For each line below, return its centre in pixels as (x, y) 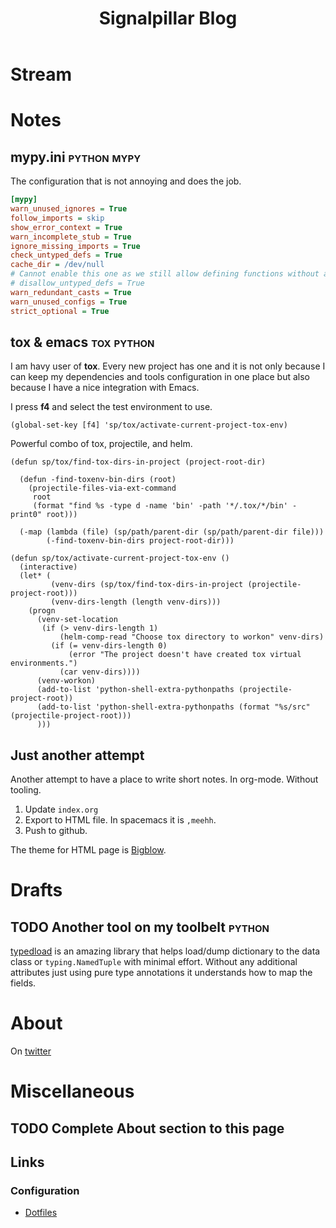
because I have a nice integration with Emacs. (105, 388)
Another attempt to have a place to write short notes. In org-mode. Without (164, 779)
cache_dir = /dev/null (57, 265)
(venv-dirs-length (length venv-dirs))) (136, 602)
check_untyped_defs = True (66, 255)
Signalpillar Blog (168, 18)
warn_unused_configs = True (69, 302)
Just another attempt (77, 755)
